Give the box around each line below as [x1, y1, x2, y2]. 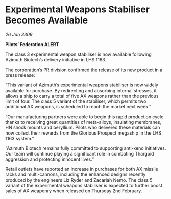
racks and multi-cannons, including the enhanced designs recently [5, 171, 146, 178]
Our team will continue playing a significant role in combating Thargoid [5, 150, 154, 157]
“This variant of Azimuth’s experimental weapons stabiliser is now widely [5, 82, 158, 88]
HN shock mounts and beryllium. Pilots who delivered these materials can [5, 124, 160, 130]
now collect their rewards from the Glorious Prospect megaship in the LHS [5, 129, 162, 136]
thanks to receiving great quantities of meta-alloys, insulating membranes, [5, 119, 162, 125]
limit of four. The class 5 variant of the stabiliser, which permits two [5, 98, 146, 104]
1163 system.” [5, 135, 34, 141]
